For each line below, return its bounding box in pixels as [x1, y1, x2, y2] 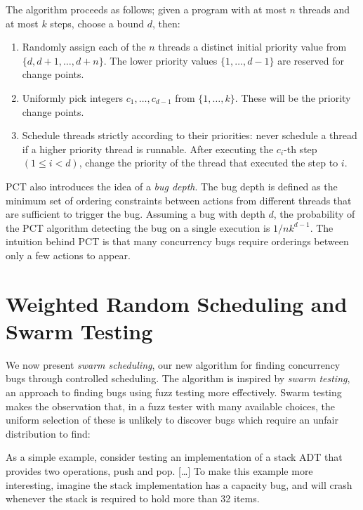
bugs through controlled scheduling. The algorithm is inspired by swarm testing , [6, 371, 350, 386]
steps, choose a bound [50, 15, 144, 30]
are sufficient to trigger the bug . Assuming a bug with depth [6, 207, 265, 221]
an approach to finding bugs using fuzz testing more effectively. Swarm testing [6, 385, 342, 399]
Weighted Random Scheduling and [6, 289, 348, 318]
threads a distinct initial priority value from [158, 39, 347, 54]
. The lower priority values [103, 53, 218, 67]
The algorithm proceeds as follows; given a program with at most [6, 2, 286, 16]
